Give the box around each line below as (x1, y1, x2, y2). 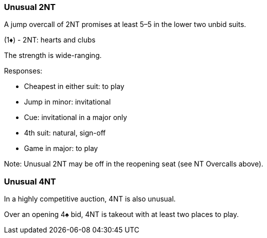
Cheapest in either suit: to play (24, 82, 124, 91)
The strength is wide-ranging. (4, 51, 102, 60)
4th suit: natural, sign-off (24, 128, 106, 137)
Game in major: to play (24, 144, 98, 153)
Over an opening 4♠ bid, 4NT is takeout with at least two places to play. (4, 210, 239, 219)
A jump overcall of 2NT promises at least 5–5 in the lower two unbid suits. (4, 20, 246, 29)
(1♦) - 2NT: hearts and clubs (4, 35, 95, 44)
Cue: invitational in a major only (24, 113, 127, 122)
